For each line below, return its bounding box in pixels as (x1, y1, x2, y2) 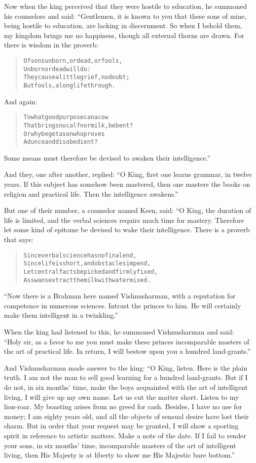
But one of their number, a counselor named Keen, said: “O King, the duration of (4, 205, 252, 215)
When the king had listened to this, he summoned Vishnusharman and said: (4, 326, 234, 337)
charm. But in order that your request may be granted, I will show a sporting (4, 421, 239, 431)
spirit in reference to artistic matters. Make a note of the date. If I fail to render (4, 430, 246, 440)
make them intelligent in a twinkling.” (4, 310, 118, 320)
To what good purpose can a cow (23, 114, 109, 121)
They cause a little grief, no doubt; (23, 74, 130, 81)
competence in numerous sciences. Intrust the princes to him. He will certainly (4, 300, 241, 310)
